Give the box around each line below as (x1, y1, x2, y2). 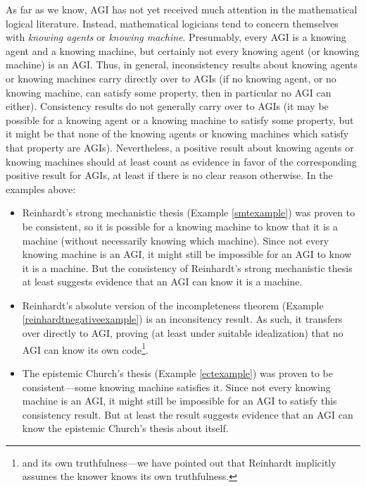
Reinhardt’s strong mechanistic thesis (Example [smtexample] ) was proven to (22, 205, 355, 220)
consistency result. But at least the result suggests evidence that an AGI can (22, 407, 353, 421)
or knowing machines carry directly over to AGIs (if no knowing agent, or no (6, 70, 336, 85)
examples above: (6, 181, 76, 196)
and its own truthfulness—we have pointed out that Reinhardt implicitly (22, 455, 336, 469)
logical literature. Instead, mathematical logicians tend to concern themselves (6, 16, 339, 30)
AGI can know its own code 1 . (22, 340, 149, 357)
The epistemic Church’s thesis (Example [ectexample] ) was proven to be (22, 365, 334, 380)
